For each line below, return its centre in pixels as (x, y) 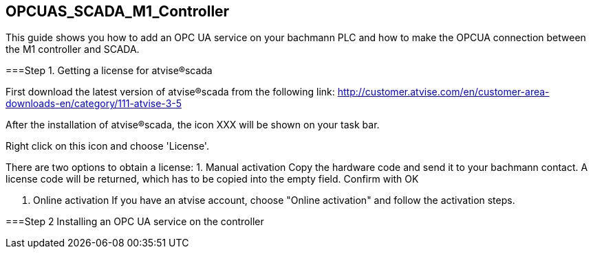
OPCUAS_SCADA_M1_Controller (118, 11)
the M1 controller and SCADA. (73, 49)
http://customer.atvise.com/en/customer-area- (443, 92)
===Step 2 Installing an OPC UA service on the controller (135, 222)
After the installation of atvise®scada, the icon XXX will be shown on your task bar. (193, 125)
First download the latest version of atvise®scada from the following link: (170, 92)
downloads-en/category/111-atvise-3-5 (94, 104)
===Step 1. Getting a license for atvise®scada (109, 71)
